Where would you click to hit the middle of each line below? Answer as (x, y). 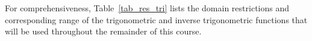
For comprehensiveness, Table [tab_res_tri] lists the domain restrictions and (147, 8)
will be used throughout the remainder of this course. (103, 31)
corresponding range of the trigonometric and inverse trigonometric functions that (156, 19)
